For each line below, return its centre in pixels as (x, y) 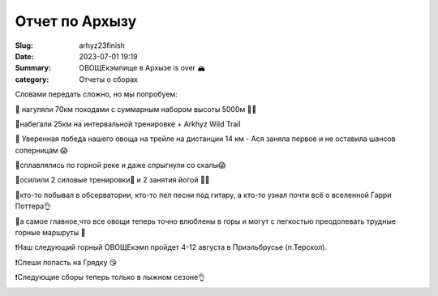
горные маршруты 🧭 (50, 233)
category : (32, 79)
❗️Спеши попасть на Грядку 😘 (66, 262)
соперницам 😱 (41, 150)
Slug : (24, 45)
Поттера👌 (33, 206)
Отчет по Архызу (76, 21)
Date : (24, 56)
